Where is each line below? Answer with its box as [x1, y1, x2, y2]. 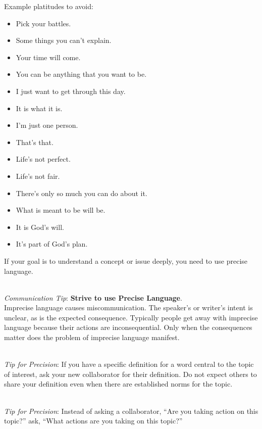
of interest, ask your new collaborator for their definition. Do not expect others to [4, 368, 257, 379]
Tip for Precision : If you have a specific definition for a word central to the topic [4, 359, 254, 369]
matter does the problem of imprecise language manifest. [4, 332, 180, 343]
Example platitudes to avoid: [4, 1, 93, 11]
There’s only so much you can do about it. [16, 187, 147, 198]
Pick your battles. [16, 18, 71, 28]
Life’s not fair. [16, 170, 60, 181]
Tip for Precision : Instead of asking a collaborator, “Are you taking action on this [4, 405, 258, 416]
